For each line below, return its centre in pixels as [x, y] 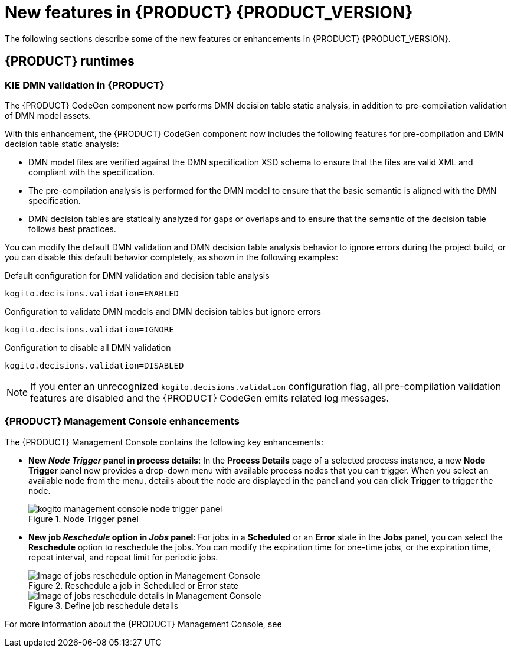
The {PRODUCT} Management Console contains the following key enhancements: [164, 442]
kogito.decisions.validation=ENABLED [92, 293]
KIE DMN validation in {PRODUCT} [85, 85]
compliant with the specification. [92, 172]
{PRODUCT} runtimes [70, 61]
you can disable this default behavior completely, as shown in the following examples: [171, 257]
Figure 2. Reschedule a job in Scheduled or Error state [133, 585]
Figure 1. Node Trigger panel [83, 519]
